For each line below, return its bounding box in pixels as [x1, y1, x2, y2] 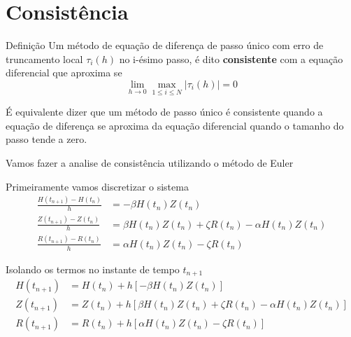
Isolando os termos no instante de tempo [6, 261, 180, 276]
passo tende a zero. [6, 132, 87, 146]
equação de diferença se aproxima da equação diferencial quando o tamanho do [6, 118, 344, 132]
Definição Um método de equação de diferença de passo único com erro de [6, 38, 324, 53]
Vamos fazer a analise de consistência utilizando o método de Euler [6, 155, 294, 170]
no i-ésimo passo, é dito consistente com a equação [119, 51, 343, 66]
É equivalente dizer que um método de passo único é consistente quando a [6, 104, 323, 119]
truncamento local [6, 51, 83, 66]
